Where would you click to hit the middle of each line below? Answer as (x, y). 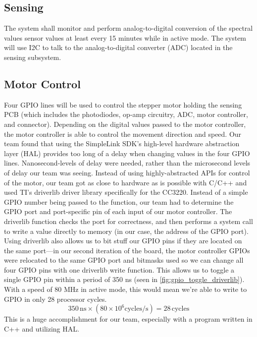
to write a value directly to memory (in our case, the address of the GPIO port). (126, 231)
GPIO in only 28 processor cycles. (55, 299)
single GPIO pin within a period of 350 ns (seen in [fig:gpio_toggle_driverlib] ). (124, 279)
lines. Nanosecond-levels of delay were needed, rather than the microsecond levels (127, 163)
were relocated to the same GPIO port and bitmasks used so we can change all (124, 260)
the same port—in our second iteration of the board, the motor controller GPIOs (127, 250)
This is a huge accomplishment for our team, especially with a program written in (128, 319)
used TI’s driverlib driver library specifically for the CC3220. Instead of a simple (126, 192)
